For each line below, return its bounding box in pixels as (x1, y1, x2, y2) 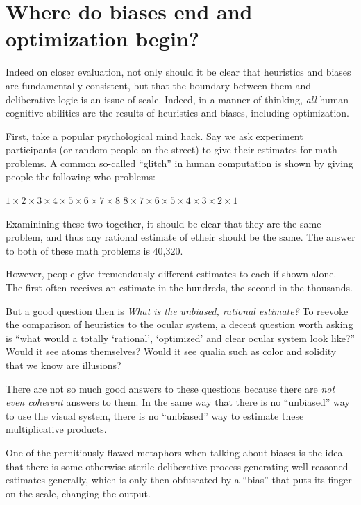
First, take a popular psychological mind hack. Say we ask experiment (6, 128, 303, 143)
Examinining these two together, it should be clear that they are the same (6, 216, 321, 230)
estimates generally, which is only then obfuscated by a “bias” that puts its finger (6, 472, 352, 487)
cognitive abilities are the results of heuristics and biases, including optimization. (6, 105, 349, 120)
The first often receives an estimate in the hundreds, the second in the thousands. (6, 280, 353, 295)
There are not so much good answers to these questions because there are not (6, 381, 335, 395)
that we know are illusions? (6, 358, 121, 372)
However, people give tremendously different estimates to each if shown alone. (6, 266, 337, 281)
